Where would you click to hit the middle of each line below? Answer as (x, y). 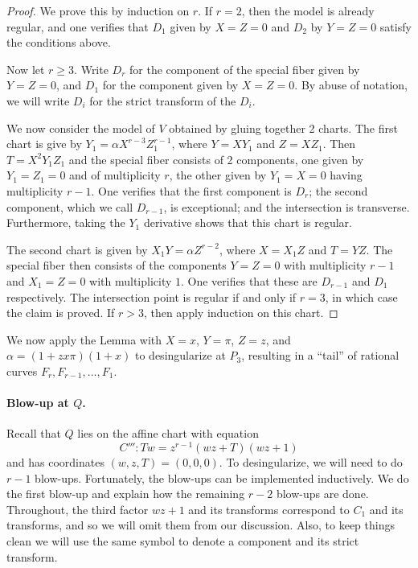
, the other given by (218, 175)
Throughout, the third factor (78, 509)
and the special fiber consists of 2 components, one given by (216, 159)
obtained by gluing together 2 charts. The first (283, 128)
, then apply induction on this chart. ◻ (241, 313)
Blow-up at (38, 403)
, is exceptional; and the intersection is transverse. (287, 206)
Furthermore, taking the (66, 222)
